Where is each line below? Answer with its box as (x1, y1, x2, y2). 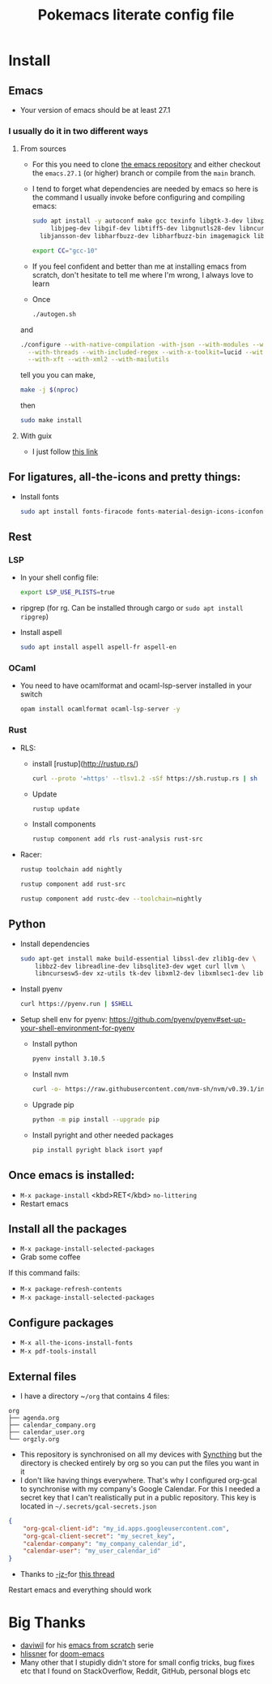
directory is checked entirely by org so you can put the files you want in (19, 1457, 260, 1467)
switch (19, 689, 43, 699)
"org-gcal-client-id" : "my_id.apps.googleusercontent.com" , (23, 1524, 230, 1532)
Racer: (19, 850, 43, 860)
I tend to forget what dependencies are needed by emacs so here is (32, 184, 259, 194)
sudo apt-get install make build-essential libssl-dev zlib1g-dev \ (19, 954, 257, 963)
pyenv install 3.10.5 (32, 1055, 105, 1063)
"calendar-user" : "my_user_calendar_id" (23, 1547, 161, 1556)
